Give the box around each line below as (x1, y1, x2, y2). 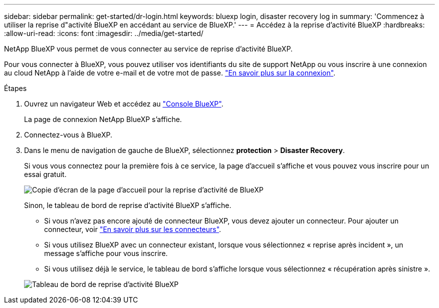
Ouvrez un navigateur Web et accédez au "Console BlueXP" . (24, 99, 224, 108)
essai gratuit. (24, 170, 67, 178)
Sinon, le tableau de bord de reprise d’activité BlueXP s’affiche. (24, 201, 232, 209)
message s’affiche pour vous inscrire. (44, 249, 168, 257)
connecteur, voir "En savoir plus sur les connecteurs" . (44, 225, 222, 233)
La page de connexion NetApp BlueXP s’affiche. (24, 115, 182, 123)
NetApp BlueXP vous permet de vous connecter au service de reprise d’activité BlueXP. (4, 44, 293, 53)
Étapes (4, 84, 27, 92)
